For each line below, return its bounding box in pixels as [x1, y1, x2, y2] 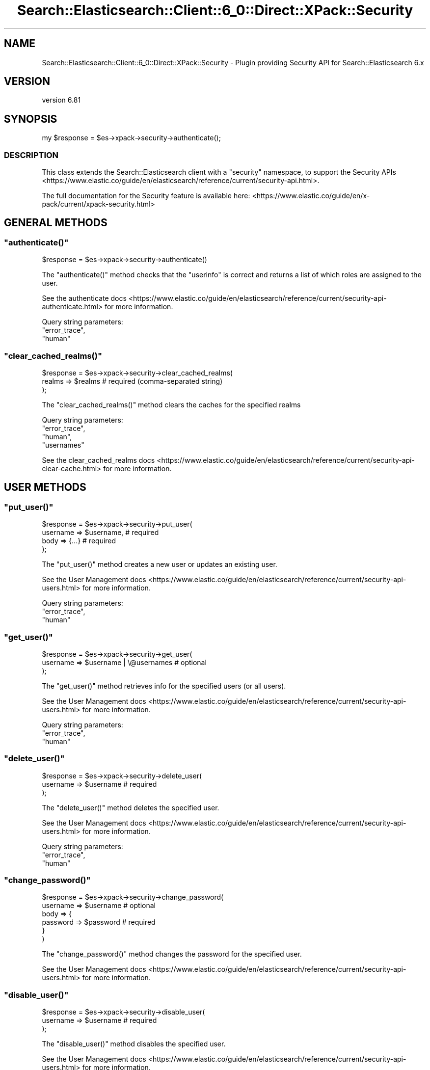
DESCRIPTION [4, 150, 59, 160]
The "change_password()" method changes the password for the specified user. [42, 950, 302, 959]
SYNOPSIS [4, 112, 57, 125]
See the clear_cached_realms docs [42, 456, 155, 464]
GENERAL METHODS [4, 216, 107, 229]
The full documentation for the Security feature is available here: [42, 191, 250, 200]
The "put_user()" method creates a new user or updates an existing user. [42, 560, 277, 569]
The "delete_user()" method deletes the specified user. [42, 803, 219, 812]
